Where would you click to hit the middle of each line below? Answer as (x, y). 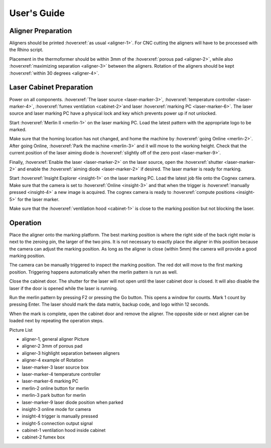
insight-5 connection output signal (57, 423)
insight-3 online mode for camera (56, 409)
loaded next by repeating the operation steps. (56, 321)
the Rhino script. (26, 50)
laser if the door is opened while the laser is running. (63, 288)
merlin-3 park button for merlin (54, 395)
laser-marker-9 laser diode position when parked (73, 402)
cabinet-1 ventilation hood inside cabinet (64, 430)
